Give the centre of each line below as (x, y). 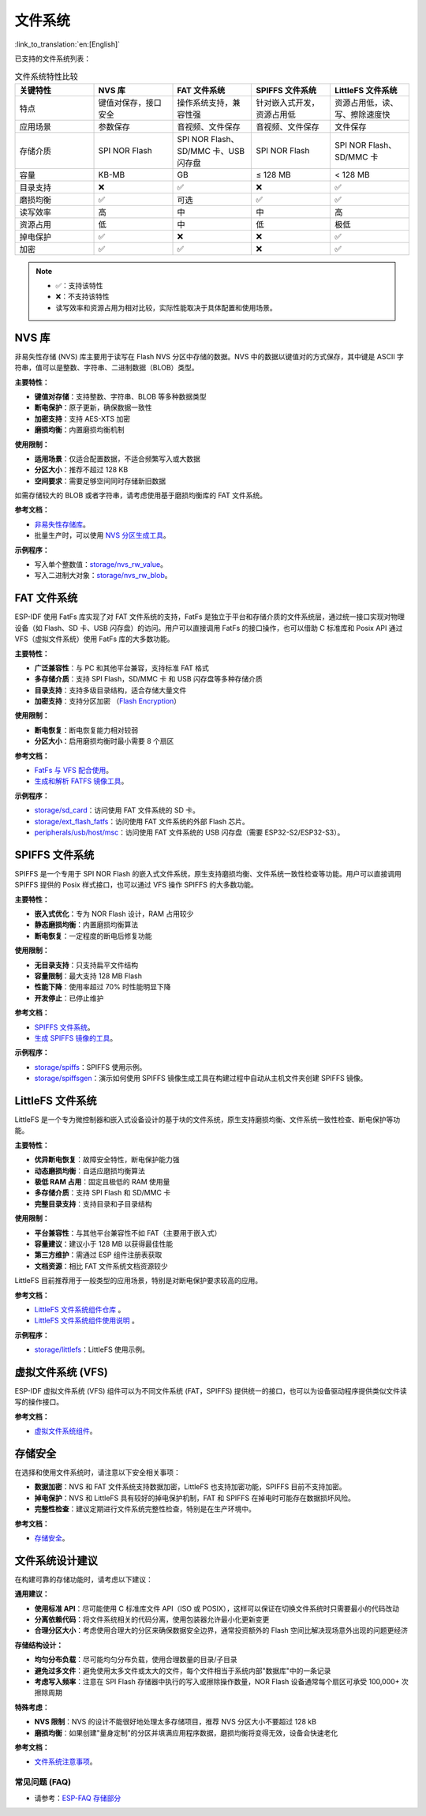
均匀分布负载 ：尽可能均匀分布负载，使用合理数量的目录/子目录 (136, 1660)
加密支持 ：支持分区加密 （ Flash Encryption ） (108, 701)
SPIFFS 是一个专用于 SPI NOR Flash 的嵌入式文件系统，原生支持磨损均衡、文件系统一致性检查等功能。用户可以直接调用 (208, 873)
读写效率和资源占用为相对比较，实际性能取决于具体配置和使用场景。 (166, 307)
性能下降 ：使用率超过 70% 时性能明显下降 (103, 987)
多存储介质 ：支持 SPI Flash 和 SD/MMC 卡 (103, 1193)
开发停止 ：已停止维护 (69, 998)
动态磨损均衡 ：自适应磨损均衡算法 (90, 1171)
